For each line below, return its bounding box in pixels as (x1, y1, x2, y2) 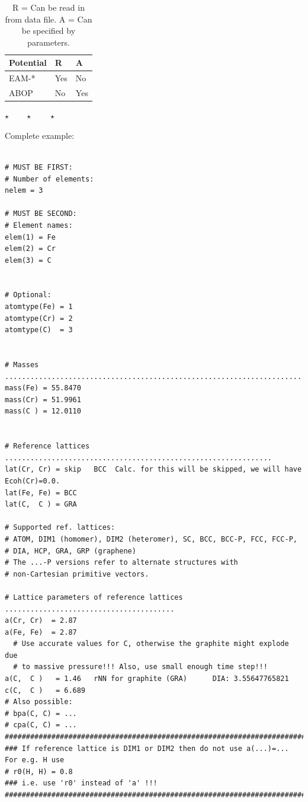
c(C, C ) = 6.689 (5, 686, 86, 695)
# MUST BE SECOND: (5, 209, 77, 218)
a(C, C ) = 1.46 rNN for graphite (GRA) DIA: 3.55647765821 (5, 674, 289, 683)
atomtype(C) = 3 (5, 326, 73, 335)
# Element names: (5, 221, 73, 230)
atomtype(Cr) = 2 (5, 314, 73, 323)
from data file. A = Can (5, 12, 92, 25)
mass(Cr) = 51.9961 (5, 395, 81, 404)
